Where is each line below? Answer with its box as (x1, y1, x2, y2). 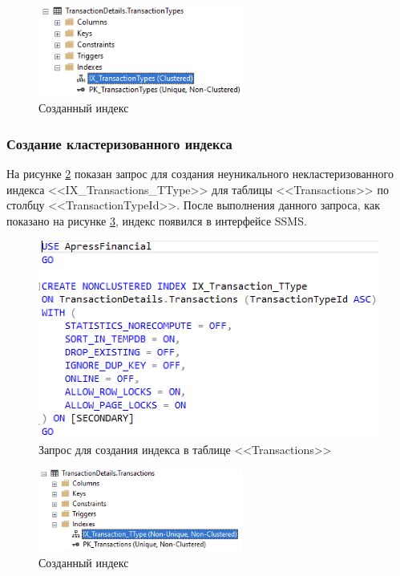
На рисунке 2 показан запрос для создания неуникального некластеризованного (6, 165, 394, 182)
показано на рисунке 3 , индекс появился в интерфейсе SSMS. (6, 212, 307, 229)
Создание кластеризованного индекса (6, 133, 232, 153)
